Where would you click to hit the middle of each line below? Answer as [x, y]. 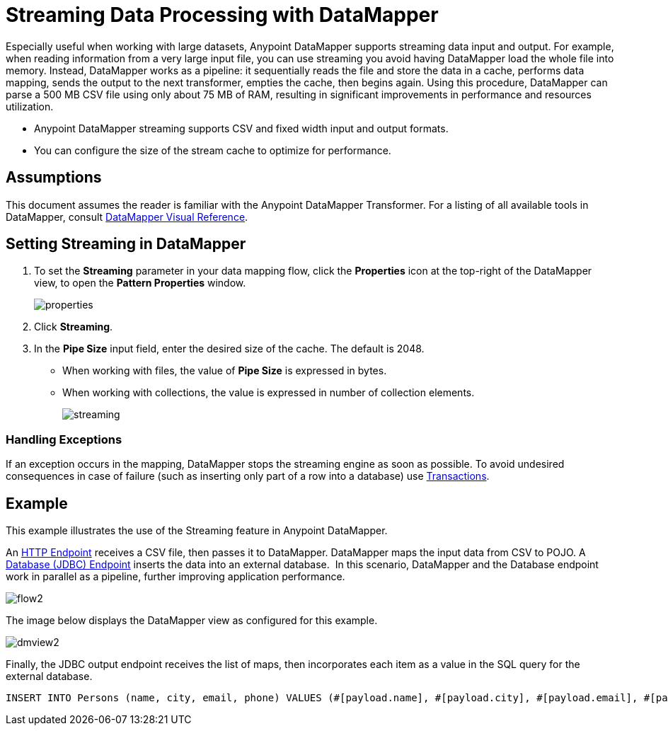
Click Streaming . [74, 327]
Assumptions [54, 178]
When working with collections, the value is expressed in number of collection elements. [269, 393]
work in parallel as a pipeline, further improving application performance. [175, 577]
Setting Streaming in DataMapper [126, 244]
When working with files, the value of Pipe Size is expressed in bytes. [225, 371]
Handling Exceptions [64, 439]
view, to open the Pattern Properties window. [140, 283]
